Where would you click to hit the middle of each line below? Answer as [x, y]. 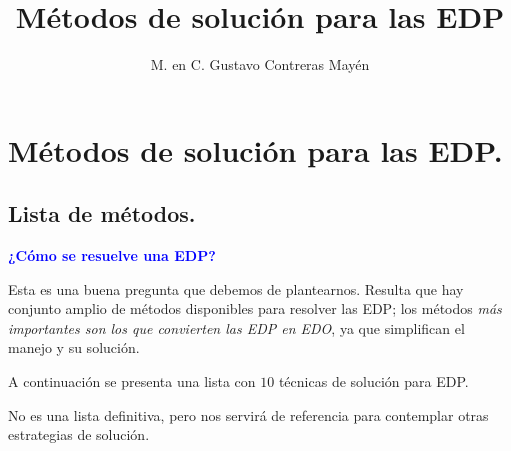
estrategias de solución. [79, 434]
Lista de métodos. [102, 213]
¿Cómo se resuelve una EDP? [112, 255]
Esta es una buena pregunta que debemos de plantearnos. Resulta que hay [236, 288]
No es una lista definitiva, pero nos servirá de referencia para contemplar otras [248, 414]
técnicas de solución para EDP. [373, 381]
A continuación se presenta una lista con [132, 381]
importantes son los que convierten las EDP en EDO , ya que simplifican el [236, 327]
